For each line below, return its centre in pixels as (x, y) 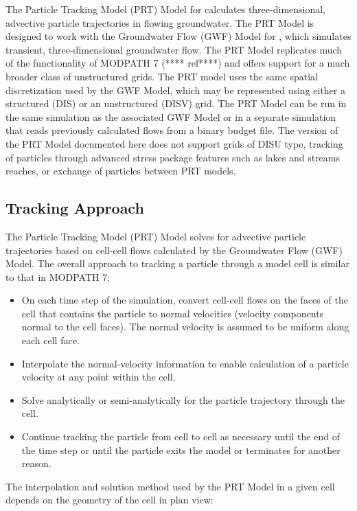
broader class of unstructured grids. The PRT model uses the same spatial (162, 76)
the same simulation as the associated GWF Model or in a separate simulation (171, 116)
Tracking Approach (75, 208)
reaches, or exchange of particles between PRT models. (121, 171)
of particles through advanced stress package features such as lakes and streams (173, 157)
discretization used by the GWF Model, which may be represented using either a (176, 90)
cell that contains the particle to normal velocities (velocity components (173, 313)
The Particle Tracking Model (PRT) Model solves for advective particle (156, 236)
